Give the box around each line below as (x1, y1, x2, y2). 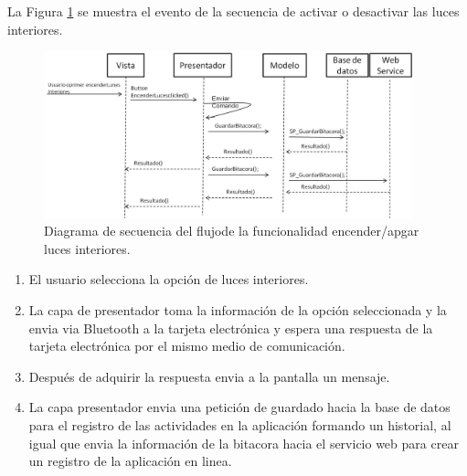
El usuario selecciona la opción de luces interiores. (28, 270, 309, 289)
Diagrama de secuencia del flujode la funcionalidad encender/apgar (44, 221, 419, 240)
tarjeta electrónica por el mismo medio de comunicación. (28, 336, 345, 355)
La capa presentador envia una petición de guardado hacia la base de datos (28, 397, 451, 417)
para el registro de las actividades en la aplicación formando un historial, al (28, 416, 451, 435)
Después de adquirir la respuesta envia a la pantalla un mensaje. (28, 366, 390, 386)
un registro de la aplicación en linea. (28, 451, 232, 471)
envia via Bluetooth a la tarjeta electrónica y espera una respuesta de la (28, 318, 433, 337)
